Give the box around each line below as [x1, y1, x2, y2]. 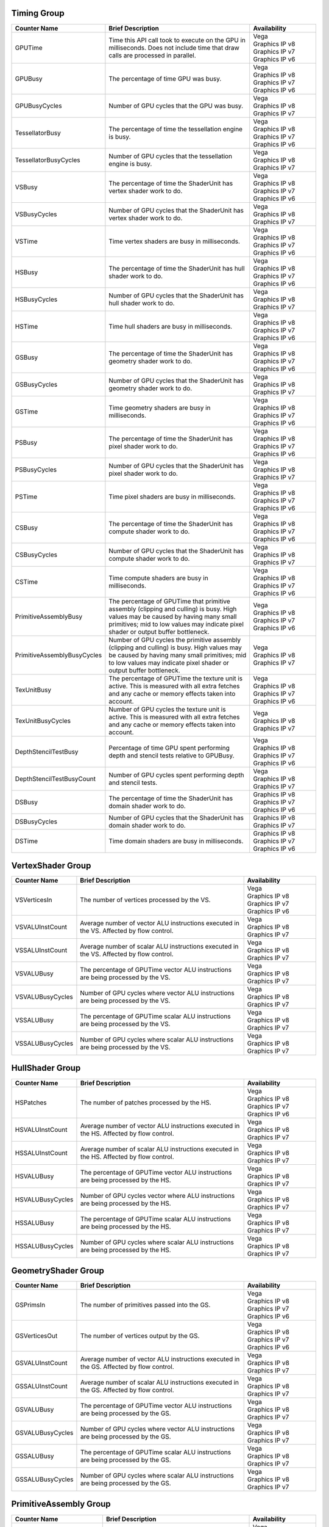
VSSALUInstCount [15, 946, 68, 955]
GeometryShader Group [11, 1265, 105, 1276]
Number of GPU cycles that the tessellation [108, 151, 233, 160]
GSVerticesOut [15, 1332, 58, 1340]
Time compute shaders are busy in [108, 574, 208, 582]
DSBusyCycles [15, 817, 58, 826]
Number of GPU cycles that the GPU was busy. [108, 101, 244, 110]
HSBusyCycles [15, 295, 58, 304]
